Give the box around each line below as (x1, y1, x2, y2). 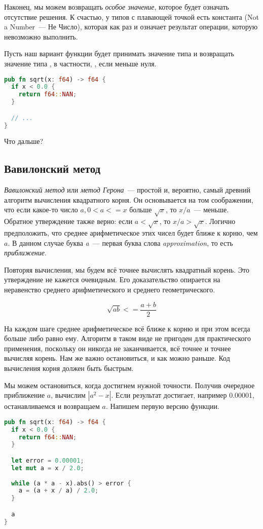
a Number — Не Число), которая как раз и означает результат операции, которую (4, 21, 258, 32)
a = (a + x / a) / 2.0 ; (18, 487, 99, 495)
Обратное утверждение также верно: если (4, 216, 133, 226)
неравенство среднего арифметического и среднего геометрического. (4, 284, 215, 294)
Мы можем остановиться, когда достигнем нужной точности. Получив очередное (4, 380, 255, 390)
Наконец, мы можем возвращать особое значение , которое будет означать (4, 2, 229, 12)
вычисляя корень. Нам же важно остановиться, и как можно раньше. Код (4, 353, 230, 363)
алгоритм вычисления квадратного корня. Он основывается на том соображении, (4, 194, 253, 205)
